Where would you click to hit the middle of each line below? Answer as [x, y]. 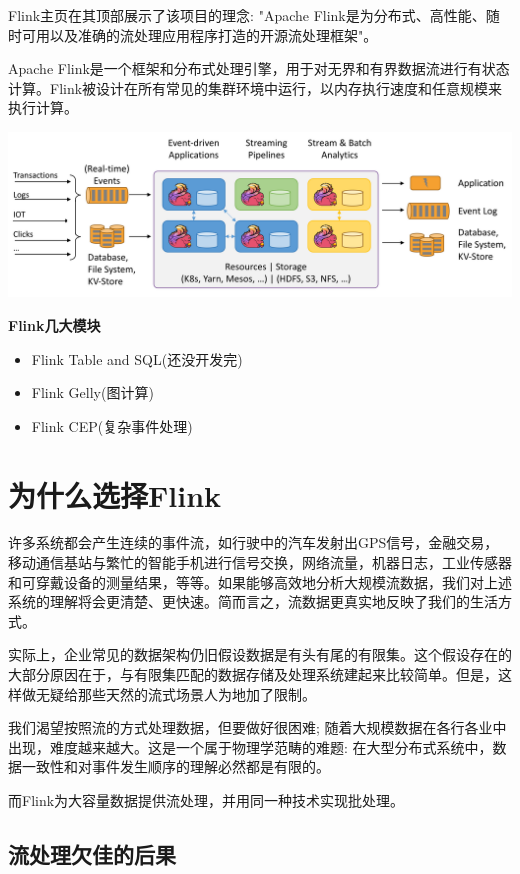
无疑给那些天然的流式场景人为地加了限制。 [175, 693]
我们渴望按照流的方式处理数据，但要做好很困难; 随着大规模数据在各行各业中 [257, 727]
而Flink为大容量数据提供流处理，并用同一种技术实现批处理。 [206, 799]
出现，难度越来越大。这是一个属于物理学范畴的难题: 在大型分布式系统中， [250, 746]
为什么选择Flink [115, 494]
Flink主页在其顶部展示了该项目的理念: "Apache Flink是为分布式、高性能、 [247, 15]
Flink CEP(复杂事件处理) [112, 425]
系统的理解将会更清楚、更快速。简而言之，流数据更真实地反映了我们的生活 [253, 601]
